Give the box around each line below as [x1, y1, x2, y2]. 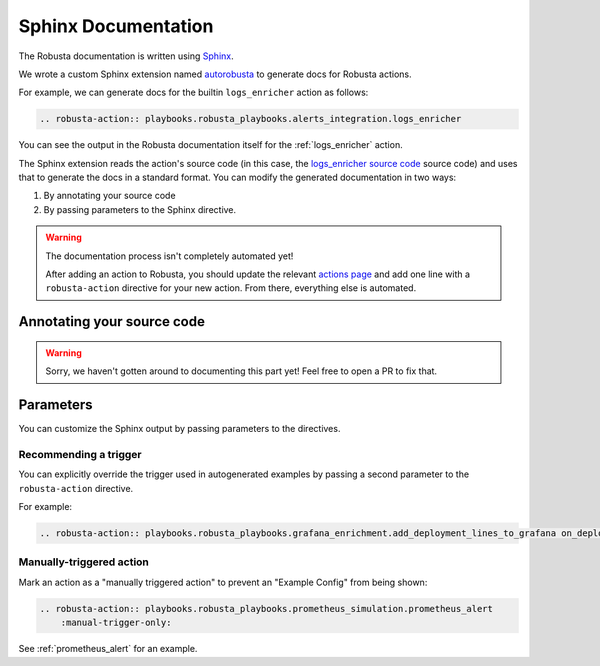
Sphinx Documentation [18, 15, 214, 37]
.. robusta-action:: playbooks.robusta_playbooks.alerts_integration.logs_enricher [39, 113, 462, 125]
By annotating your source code [43, 190, 176, 202]
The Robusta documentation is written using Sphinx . [18, 50, 234, 62]
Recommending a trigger [18, 447, 142, 461]
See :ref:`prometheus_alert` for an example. [18, 643, 198, 655]
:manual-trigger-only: [60, 617, 172, 629]
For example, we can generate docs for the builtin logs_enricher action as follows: [18, 86, 369, 99]
